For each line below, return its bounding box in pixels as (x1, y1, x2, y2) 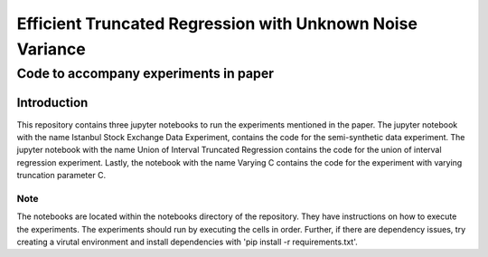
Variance (16, 39, 86, 59)
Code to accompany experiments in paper (16, 65, 275, 81)
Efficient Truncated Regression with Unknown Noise (16, 14, 418, 33)
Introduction (16, 95, 89, 110)
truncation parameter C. (16, 170, 107, 181)
